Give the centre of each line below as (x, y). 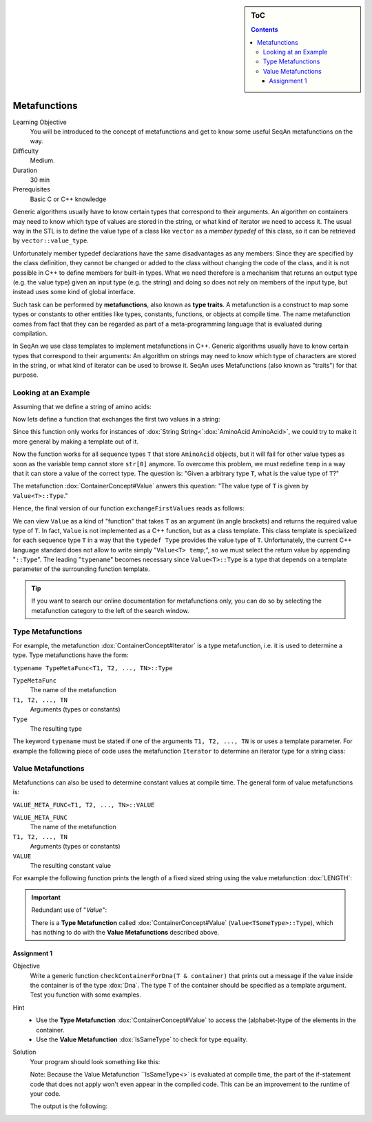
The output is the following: (69, 1106)
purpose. (25, 375)
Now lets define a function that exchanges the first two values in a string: (116, 419)
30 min (40, 180)
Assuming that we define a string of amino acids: (82, 406)
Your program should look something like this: (95, 1061)
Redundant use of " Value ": (69, 910)
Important (46, 897)
